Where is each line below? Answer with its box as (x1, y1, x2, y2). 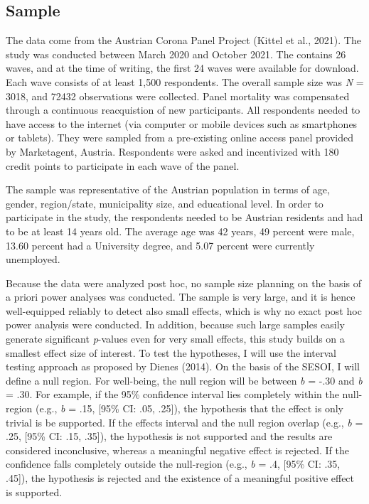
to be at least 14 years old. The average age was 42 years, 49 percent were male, (6, 223, 355, 238)
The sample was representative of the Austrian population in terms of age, (6, 182, 330, 197)
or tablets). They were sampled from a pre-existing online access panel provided (6, 130, 353, 145)
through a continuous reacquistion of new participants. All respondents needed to (6, 102, 360, 117)
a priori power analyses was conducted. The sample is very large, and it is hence (6, 289, 355, 304)
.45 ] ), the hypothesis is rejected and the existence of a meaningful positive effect (6, 471, 355, 486)
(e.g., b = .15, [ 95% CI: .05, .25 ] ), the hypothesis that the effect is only (36, 401, 343, 416)
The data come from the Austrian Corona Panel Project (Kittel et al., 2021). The (6, 33, 361, 48)
